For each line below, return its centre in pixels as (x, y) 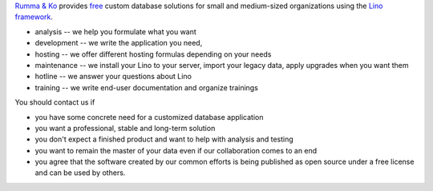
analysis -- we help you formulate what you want (115, 31)
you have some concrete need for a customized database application (149, 117)
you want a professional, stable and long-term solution (125, 128)
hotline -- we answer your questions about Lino (113, 77)
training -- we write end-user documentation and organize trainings (146, 87)
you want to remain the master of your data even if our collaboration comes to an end (176, 150)
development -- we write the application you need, (119, 43)
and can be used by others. (80, 173)
